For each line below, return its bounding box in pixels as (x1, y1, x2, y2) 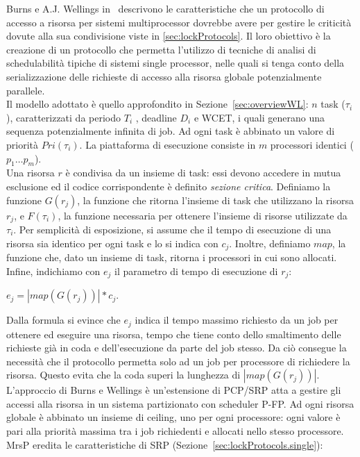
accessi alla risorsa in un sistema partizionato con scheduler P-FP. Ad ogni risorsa (6, 396, 354, 410)
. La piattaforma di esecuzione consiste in (79, 137, 256, 151)
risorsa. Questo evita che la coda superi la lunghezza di (6, 367, 241, 382)
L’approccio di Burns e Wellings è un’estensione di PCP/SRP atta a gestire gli (6, 383, 341, 397)
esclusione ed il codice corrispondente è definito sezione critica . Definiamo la (6, 178, 331, 193)
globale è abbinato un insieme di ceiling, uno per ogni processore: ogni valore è (6, 410, 341, 424)
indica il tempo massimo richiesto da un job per (135, 313, 338, 327)
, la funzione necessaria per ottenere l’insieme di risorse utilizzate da (58, 208, 348, 222)
